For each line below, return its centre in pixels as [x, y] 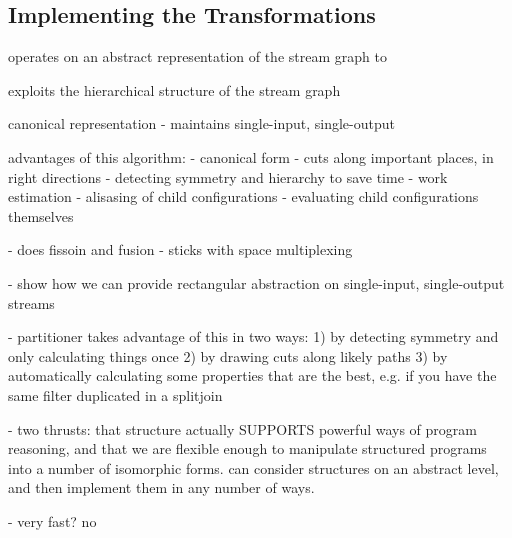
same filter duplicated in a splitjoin [115, 394]
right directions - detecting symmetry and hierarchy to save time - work [228, 176]
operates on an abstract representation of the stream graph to [197, 56]
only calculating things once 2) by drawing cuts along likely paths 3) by [228, 355]
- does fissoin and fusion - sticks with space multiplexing [180, 249]
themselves [41, 215]
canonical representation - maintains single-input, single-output [201, 123]
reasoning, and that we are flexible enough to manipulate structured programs [247, 448]
